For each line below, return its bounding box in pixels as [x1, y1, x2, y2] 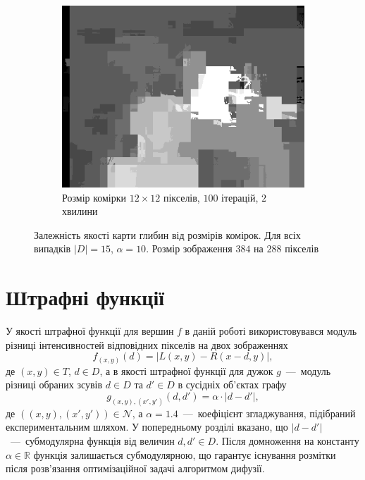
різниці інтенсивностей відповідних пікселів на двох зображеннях [6, 337, 288, 352]
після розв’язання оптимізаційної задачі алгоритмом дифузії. [6, 461, 265, 476]
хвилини [62, 204, 98, 219]
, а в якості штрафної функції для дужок [99, 363, 273, 378]
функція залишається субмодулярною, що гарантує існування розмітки [33, 447, 336, 462]
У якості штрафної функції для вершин [6, 324, 174, 338]
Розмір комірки [62, 190, 127, 204]
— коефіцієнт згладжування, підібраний [182, 405, 356, 420]
